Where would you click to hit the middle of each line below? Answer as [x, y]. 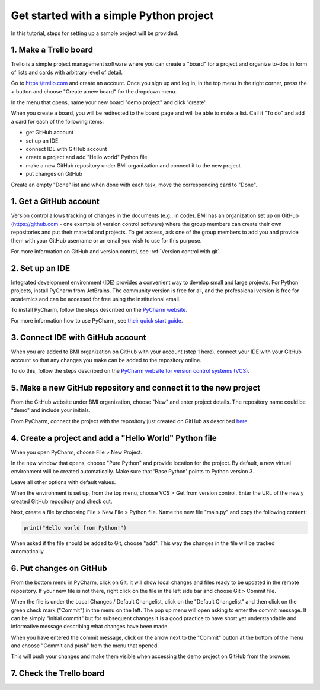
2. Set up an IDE [41, 268]
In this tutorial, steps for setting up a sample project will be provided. [95, 33]
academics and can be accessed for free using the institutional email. [96, 299]
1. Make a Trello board [52, 50]
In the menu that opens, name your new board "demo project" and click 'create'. [109, 102]
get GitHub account [50, 133]
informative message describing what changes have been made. [90, 627]
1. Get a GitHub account [55, 201]
